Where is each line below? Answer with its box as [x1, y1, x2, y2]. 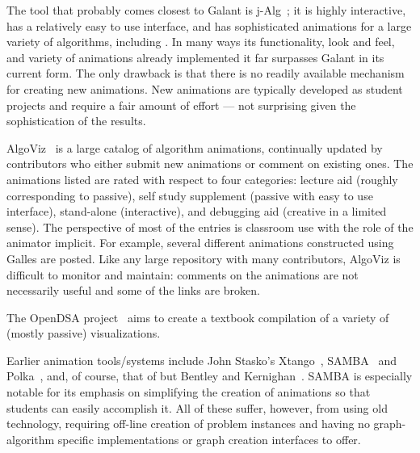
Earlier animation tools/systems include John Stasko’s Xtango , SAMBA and [6, 351, 397, 368]
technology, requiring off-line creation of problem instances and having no [6, 415, 370, 432]
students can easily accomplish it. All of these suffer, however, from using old [6, 399, 388, 416]
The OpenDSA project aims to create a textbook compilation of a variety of [6, 308, 389, 325]
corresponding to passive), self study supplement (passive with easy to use [6, 187, 373, 203]
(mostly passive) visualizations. [6, 325, 161, 342]
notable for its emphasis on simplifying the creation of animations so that [6, 384, 371, 401]
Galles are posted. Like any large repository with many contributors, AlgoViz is [6, 250, 401, 266]
